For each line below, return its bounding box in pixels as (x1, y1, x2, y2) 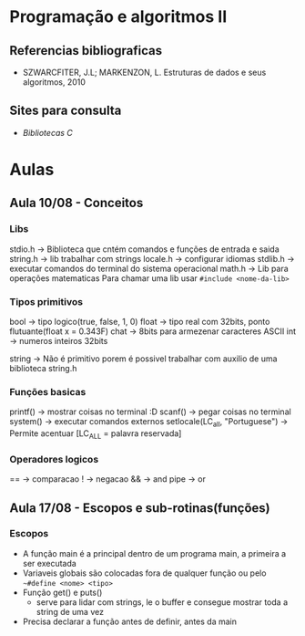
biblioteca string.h (9, 362, 77, 373)
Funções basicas (9, 385, 86, 398)
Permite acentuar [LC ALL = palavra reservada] (9, 428, 182, 441)
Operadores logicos (9, 453, 99, 465)
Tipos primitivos (9, 295, 84, 308)
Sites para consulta (9, 103, 122, 119)
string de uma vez (36, 606, 105, 617)
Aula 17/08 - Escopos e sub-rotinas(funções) (9, 500, 270, 516)
